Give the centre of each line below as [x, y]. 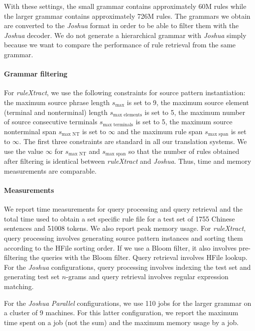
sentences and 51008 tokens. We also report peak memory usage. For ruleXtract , [125, 228]
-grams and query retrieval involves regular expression [147, 276]
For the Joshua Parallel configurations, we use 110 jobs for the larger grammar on [128, 303]
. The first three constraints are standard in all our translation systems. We [133, 141]
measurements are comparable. [50, 170]
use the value [24, 151]
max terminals [118, 125]
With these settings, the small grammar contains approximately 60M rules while [125, 6]
